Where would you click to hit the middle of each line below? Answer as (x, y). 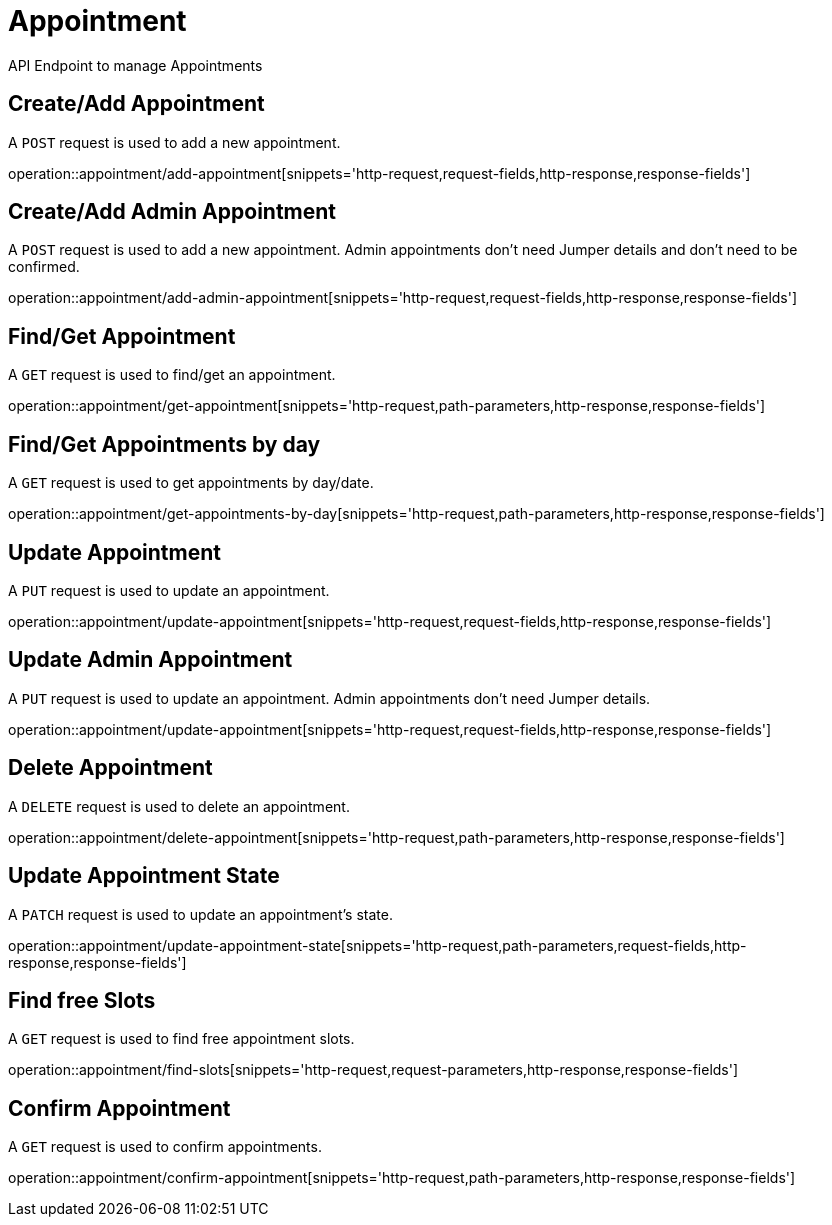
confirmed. (44, 267)
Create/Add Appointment (136, 104)
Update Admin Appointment (150, 660)
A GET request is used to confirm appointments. (165, 1147)
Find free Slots (82, 1000)
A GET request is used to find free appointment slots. (181, 1039)
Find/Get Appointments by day (164, 444)
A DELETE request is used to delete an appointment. (179, 806)
